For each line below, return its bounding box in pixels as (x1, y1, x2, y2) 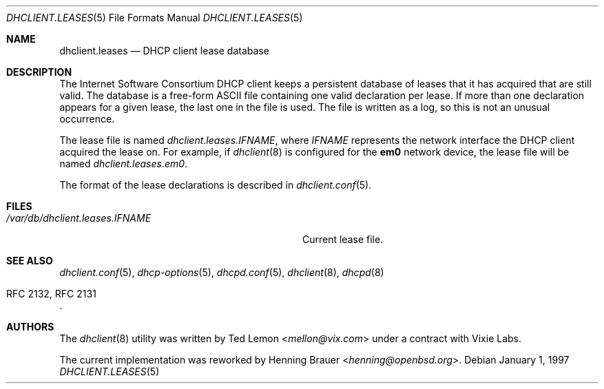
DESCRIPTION (6, 66, 72, 78)
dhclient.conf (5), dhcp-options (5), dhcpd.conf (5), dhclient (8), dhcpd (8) (59, 266, 384, 278)
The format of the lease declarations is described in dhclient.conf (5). (59, 179, 372, 191)
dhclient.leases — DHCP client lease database (59, 45, 269, 56)
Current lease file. (302, 233, 384, 245)
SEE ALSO (6, 255, 53, 266)
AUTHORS (6, 321, 54, 333)
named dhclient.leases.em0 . (59, 158, 188, 169)
